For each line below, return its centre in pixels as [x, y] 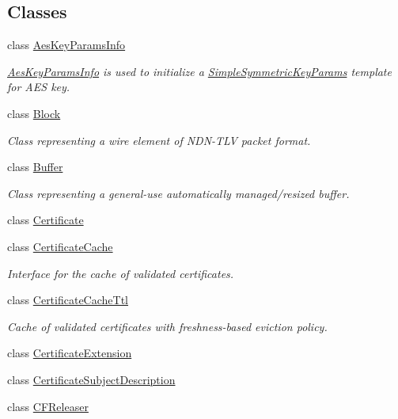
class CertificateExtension [70, 353]
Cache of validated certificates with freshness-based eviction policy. [167, 326]
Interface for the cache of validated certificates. [121, 273]
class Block [34, 113]
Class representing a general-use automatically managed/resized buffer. [178, 193]
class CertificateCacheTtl [68, 300]
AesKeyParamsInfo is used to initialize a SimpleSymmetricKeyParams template [199, 71]
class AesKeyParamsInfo [66, 45]
